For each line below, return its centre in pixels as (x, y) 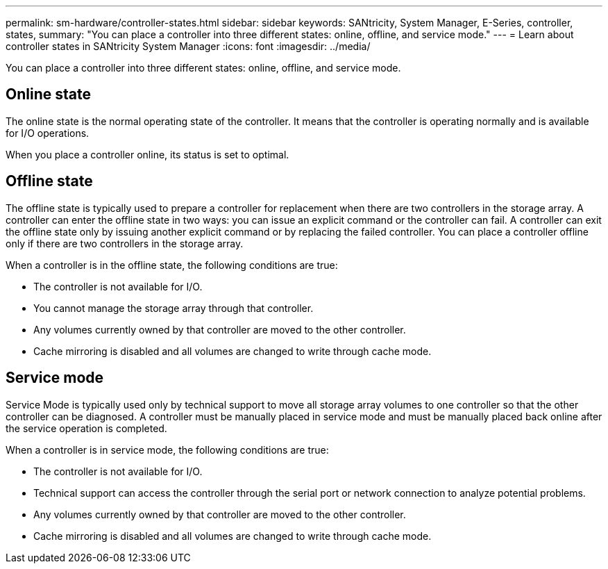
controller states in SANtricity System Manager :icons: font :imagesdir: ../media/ (188, 46)
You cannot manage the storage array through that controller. (174, 308)
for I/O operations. (48, 133)
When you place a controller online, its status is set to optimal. (147, 154)
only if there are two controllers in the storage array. (125, 243)
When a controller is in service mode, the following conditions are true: (167, 450)
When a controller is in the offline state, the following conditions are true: (172, 265)
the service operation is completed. (86, 428)
